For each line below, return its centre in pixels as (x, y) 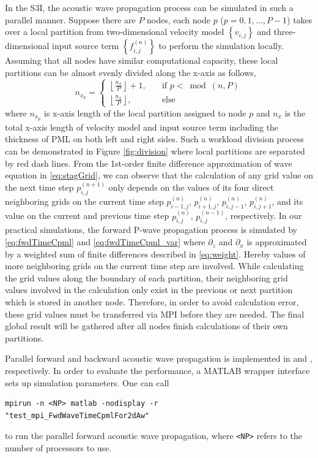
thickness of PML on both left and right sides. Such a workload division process (154, 139)
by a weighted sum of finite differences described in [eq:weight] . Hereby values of (155, 254)
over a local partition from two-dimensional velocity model (115, 32)
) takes (300, 19)
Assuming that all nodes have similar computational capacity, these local (142, 60)
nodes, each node (179, 19)
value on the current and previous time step (87, 216)
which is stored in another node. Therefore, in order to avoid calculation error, (152, 302)
